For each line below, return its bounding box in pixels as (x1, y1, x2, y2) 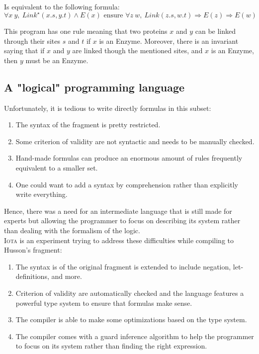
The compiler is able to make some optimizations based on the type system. (15, 314, 247, 325)
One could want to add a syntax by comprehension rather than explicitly (15, 179, 238, 189)
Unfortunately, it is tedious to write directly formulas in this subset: (4, 102, 211, 113)
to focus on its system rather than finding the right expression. (15, 341, 207, 351)
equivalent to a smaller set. (15, 163, 98, 173)
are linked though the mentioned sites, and (72, 45, 203, 56)
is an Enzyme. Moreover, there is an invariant (99, 35, 239, 46)
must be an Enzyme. (25, 55, 88, 65)
